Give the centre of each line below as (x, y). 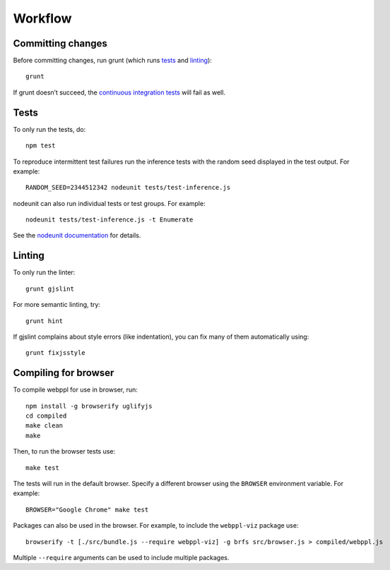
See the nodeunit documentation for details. (77, 236)
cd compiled (46, 416)
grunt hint (45, 321)
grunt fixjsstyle (55, 353)
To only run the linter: (44, 272)
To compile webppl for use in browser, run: (75, 390)
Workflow (42, 18)
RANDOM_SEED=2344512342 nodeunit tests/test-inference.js (128, 188)
